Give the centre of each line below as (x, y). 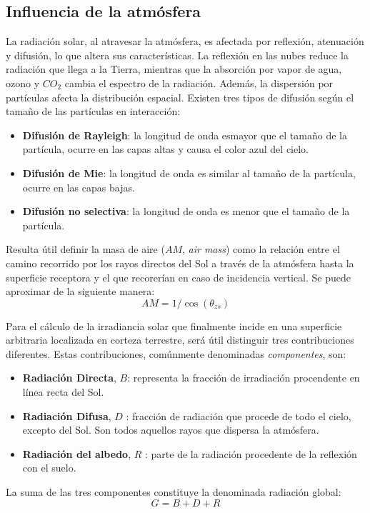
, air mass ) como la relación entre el (261, 249)
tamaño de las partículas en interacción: (93, 111)
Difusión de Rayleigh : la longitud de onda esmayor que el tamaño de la (185, 135)
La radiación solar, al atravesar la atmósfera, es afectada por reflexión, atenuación (185, 41)
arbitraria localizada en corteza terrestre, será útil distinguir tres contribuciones (180, 340)
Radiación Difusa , (67, 415)
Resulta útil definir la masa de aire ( (85, 249)
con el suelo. (49, 468)
